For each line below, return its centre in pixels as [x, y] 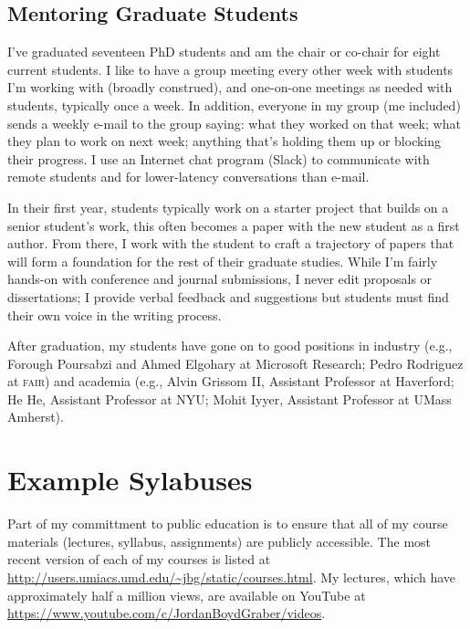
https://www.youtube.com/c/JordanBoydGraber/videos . [167, 613]
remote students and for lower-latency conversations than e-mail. [188, 177]
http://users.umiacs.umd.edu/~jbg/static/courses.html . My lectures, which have [232, 577]
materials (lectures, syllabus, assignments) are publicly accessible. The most [219, 541]
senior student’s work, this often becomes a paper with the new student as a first [234, 225]
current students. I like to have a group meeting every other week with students [230, 69]
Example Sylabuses [130, 480]
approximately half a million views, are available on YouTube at [187, 595]
